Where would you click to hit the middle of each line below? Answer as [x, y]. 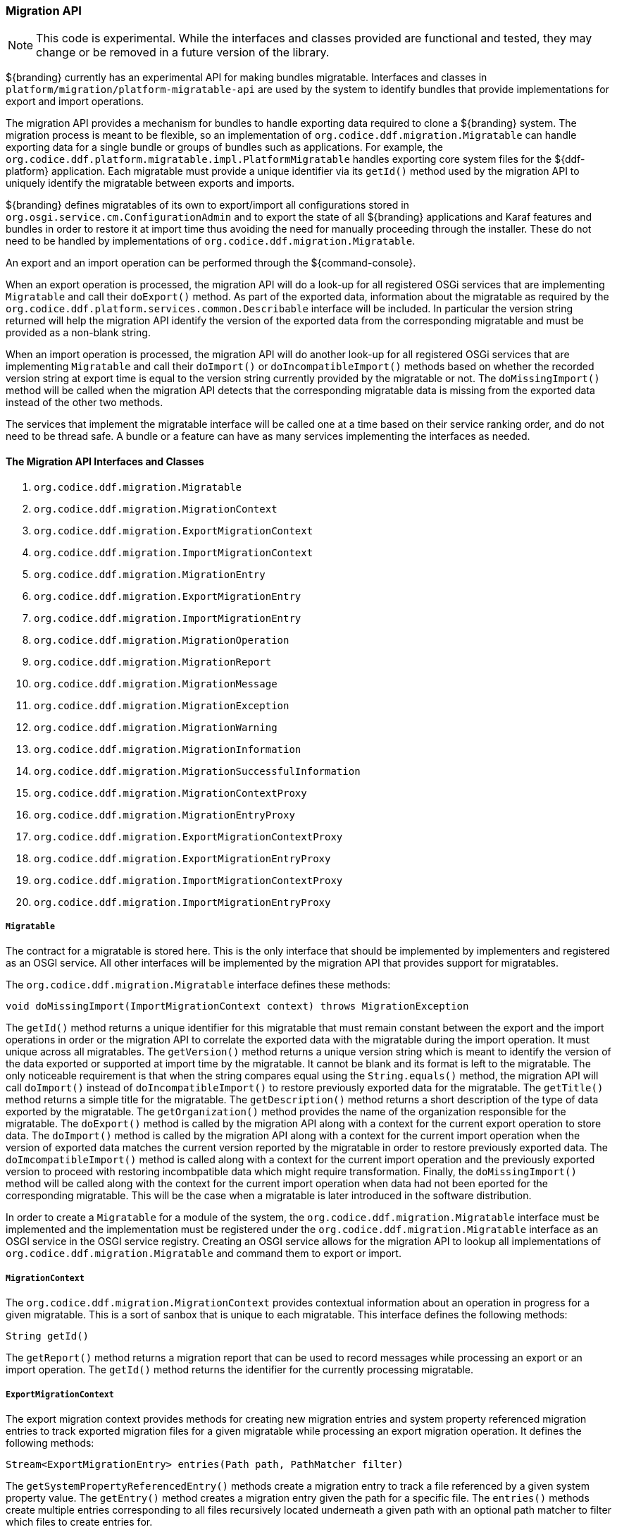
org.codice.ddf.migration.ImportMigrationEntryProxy [182, 902]
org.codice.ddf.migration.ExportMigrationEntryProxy [182, 858]
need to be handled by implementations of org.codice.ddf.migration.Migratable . [211, 241]
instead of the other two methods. [85, 403]
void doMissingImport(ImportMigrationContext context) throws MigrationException [237, 1006]
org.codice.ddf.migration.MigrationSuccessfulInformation [197, 771]
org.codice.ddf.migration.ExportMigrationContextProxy [188, 837]
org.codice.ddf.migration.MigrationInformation [168, 749]
